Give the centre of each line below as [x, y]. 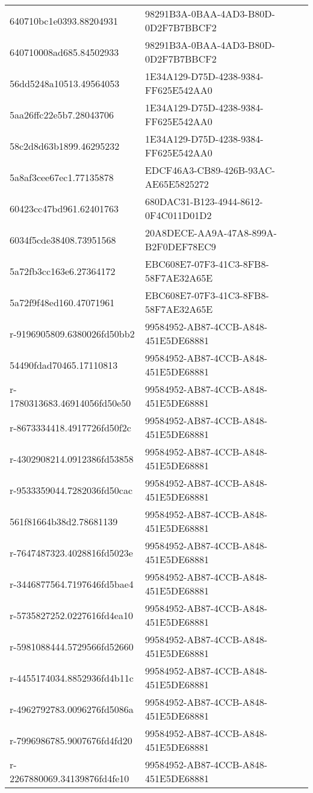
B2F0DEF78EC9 [181, 246]
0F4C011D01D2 [178, 215]
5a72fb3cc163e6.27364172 [63, 271]
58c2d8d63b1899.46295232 [65, 146]
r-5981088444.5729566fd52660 [72, 646]
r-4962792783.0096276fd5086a [72, 709]
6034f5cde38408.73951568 [63, 239]
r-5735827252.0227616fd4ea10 [71, 615]
